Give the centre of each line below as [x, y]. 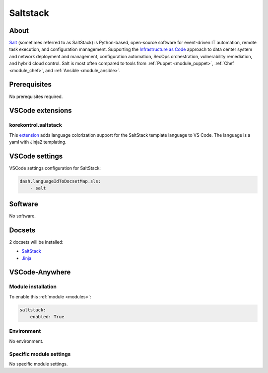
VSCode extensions [40, 111]
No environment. [26, 341]
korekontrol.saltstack [35, 125]
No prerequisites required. [36, 96]
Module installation [33, 287]
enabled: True [47, 317]
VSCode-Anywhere [40, 272]
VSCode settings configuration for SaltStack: [55, 168]
